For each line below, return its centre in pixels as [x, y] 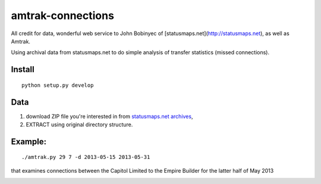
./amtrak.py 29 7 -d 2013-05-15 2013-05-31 [86, 157]
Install [23, 69]
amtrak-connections [62, 15]
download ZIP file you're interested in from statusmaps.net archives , [109, 116]
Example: [29, 141]
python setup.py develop [58, 85]
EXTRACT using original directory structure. [79, 124]
